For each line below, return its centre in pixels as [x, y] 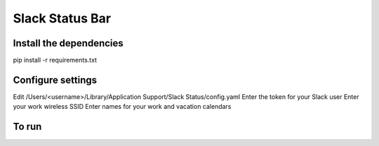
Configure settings [55, 80]
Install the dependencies [68, 43]
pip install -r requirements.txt [55, 60]
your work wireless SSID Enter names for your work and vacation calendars [122, 107]
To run [27, 127]
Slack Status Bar [62, 18]
